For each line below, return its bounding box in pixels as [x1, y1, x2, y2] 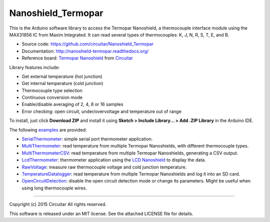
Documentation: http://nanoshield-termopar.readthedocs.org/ [21, 48, 149, 54]
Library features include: [9, 64, 60, 70]
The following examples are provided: [9, 126, 87, 132]
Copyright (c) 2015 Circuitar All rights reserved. [9, 201, 107, 207]
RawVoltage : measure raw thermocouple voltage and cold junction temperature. [21, 164, 187, 170]
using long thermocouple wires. [21, 185, 87, 191]
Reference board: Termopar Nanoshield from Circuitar [21, 55, 133, 61]
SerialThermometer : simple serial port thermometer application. [21, 136, 153, 142]
